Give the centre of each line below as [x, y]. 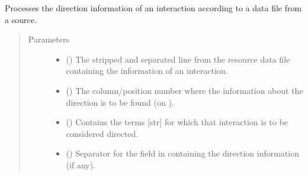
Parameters [49, 39]
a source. [21, 19]
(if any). [81, 164]
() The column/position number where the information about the [185, 90]
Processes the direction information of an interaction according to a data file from [153, 8]
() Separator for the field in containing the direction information [183, 153]
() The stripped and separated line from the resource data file [178, 59]
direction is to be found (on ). [120, 102]
